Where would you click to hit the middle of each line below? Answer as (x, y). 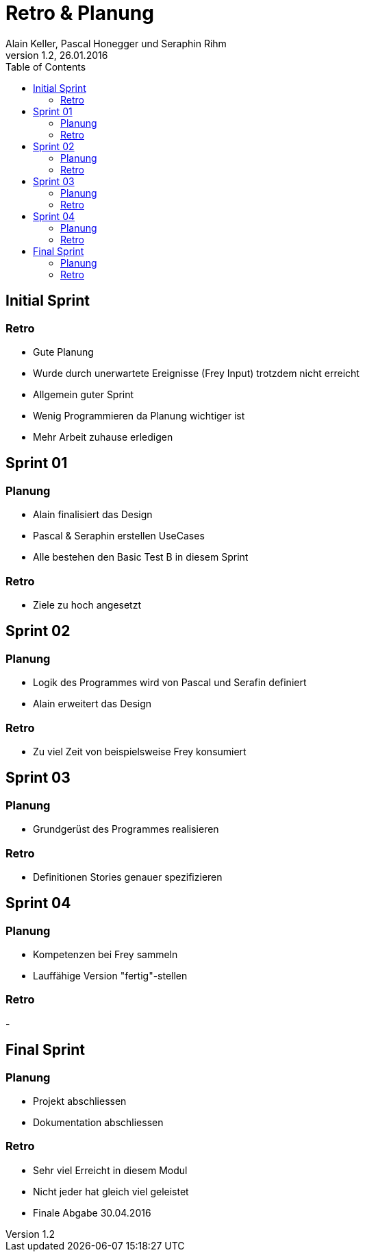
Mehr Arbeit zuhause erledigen (103, 437)
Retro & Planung (80, 13)
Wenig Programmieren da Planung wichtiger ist (139, 415)
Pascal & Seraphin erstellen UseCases (119, 536)
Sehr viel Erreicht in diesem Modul (110, 1170)
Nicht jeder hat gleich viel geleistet (111, 1191)
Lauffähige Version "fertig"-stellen (110, 976)
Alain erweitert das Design (92, 704)
